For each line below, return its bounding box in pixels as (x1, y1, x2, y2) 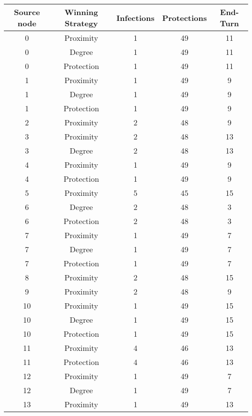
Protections (162, 12, 207, 23)
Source (14, 6, 40, 17)
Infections (116, 12, 155, 23)
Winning (64, 6, 98, 17)
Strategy (64, 17, 98, 29)
